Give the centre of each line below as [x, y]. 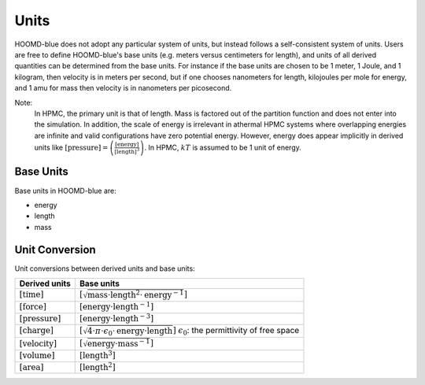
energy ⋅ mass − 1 [118, 343]
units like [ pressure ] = [71, 148]
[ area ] [31, 367]
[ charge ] [37, 331]
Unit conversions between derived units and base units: [105, 268]
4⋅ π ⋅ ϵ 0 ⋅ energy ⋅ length [130, 331]
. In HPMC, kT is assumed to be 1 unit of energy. [223, 148]
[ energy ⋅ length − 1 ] [116, 306]
